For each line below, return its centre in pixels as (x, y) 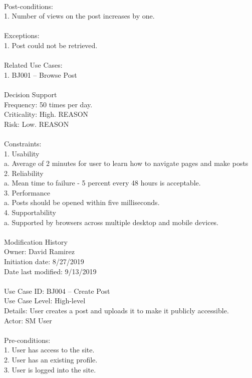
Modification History (36, 241)
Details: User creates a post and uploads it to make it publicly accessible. (116, 310)
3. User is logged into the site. (50, 369)
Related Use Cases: (33, 65)
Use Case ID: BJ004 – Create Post (57, 291)
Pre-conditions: (27, 340)
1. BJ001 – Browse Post (41, 74)
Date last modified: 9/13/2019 (50, 271)
